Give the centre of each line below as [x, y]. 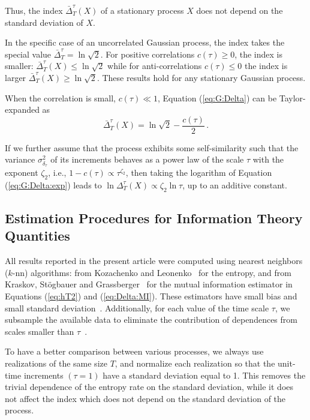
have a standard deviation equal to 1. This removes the [204, 375]
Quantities [37, 235]
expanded [22, 109]
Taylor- [292, 97]
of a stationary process [142, 10]
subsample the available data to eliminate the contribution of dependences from [151, 319]
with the [268, 159]
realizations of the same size [56, 363]
